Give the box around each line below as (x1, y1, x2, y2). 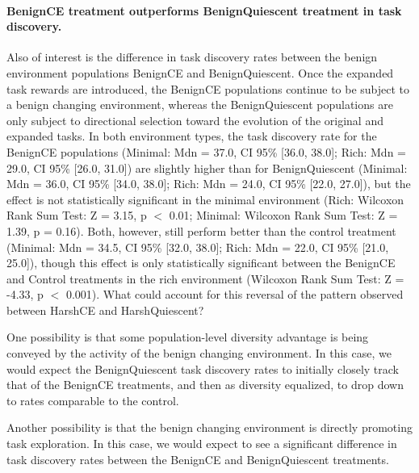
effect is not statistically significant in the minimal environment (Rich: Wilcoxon (6, 190, 404, 207)
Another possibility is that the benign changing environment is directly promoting (6, 419, 413, 436)
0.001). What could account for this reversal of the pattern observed (65, 286, 404, 303)
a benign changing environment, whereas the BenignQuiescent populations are (6, 96, 393, 113)
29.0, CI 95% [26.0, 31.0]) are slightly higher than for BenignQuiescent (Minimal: (6, 159, 408, 176)
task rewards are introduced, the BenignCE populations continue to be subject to (6, 80, 410, 97)
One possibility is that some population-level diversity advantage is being (6, 329, 369, 345)
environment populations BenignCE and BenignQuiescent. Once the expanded (6, 64, 394, 81)
